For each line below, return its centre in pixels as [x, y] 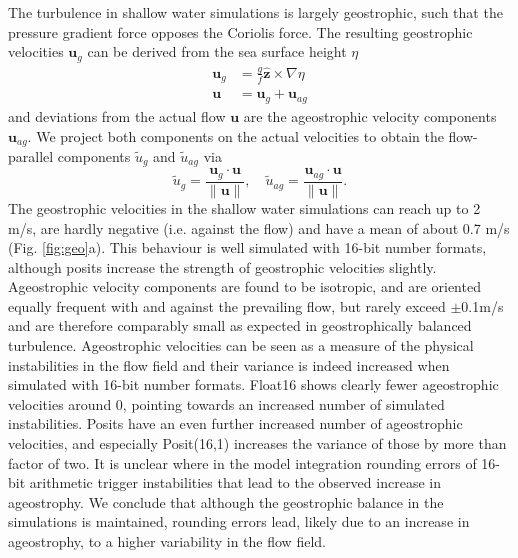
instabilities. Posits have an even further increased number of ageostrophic [235, 423]
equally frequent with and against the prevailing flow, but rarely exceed [227, 305]
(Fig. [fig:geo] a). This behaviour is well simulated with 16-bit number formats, [247, 247]
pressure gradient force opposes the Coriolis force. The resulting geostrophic [240, 31]
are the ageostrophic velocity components [370, 115]
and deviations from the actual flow [117, 115]
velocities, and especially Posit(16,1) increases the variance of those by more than [257, 443]
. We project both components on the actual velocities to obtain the [235, 135]
